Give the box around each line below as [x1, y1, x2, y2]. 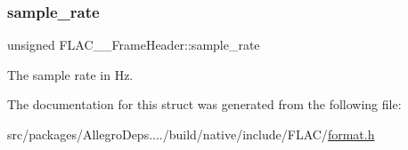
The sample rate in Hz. [7, 65, 134, 83]
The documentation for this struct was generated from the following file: [7, 95, 402, 114]
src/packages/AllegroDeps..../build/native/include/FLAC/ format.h [7, 125, 375, 143]
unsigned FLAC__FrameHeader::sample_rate [7, 36, 260, 54]
